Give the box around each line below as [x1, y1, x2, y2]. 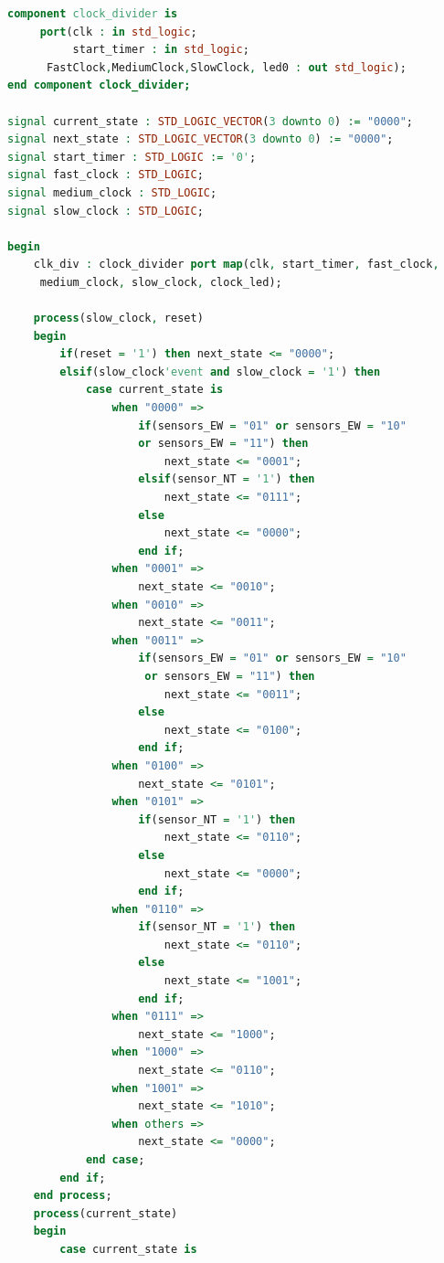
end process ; [33, 1189, 112, 1203]
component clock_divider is [7, 7, 178, 20]
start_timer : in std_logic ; [72, 43, 249, 57]
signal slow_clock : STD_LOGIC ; [7, 204, 204, 218]
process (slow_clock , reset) [33, 312, 204, 325]
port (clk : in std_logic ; [39, 25, 197, 38]
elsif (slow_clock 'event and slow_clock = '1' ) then [59, 365, 381, 378]
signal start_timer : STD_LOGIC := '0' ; [7, 150, 257, 164]
